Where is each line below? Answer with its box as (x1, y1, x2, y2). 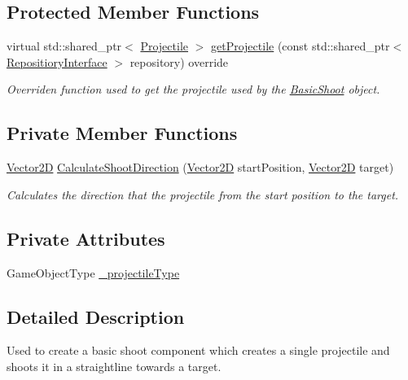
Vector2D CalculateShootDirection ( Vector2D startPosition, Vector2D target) (7, 159, 394, 176)
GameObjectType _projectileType (7, 264, 180, 281)
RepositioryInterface (7, 53, 107, 70)
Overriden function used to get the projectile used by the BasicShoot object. (7, 81, 380, 98)
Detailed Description (7, 304, 185, 329)
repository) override (129, 53, 229, 70)
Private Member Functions (7, 120, 238, 146)
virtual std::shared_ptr (7, 37, 122, 55)
